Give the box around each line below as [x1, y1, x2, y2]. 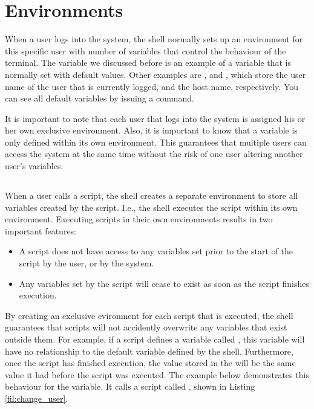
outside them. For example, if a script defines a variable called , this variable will [5, 332, 305, 345]
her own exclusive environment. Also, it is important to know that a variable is [5, 124, 298, 137]
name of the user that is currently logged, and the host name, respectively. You [5, 80, 299, 92]
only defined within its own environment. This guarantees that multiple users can [5, 135, 307, 148]
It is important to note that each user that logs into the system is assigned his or [5, 112, 306, 124]
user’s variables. [5, 159, 64, 172]
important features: [5, 224, 77, 237]
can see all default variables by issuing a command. [5, 92, 194, 105]
